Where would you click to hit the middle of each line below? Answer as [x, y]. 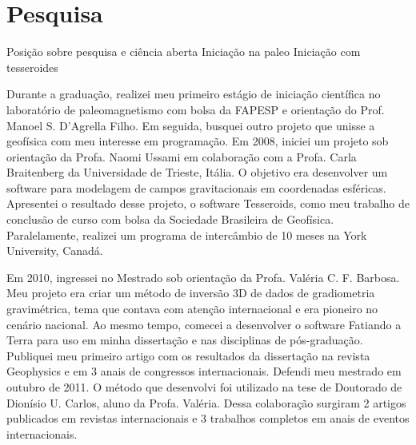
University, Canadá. [55, 250]
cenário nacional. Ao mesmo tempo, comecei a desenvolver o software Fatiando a [204, 324]
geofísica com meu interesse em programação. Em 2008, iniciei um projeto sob [198, 141]
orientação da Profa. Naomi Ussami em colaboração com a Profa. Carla [182, 156]
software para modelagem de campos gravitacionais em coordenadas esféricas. [196, 187]
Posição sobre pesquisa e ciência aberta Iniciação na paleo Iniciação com [184, 52]
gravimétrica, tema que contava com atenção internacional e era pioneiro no [192, 309]
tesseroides [32, 67]
